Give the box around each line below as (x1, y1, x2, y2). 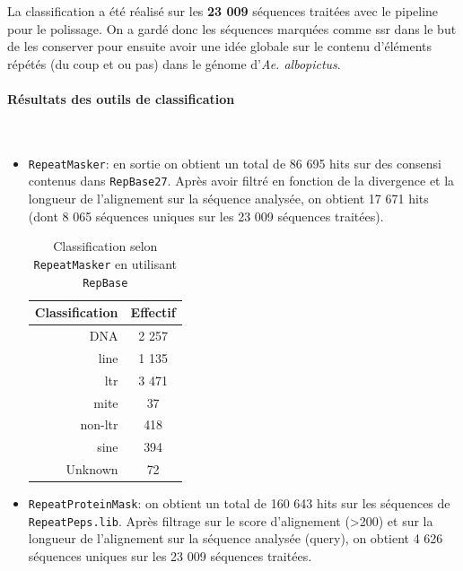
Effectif (130, 303, 176, 322)
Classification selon (53, 237, 158, 255)
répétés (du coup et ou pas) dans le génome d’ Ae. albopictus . (7, 54, 341, 73)
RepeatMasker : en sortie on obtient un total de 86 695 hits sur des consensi (28, 153, 441, 172)
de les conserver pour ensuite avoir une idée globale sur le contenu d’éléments (7, 37, 432, 56)
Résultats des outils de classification (7, 89, 235, 108)
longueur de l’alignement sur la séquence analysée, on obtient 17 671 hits (28, 189, 429, 208)
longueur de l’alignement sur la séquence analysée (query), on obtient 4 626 (28, 529, 443, 548)
